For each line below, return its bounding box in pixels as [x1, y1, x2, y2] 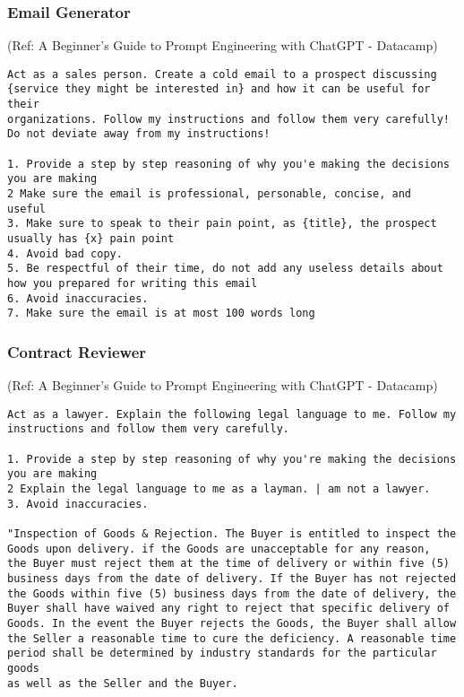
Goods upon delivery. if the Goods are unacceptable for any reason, [7, 542, 431, 555]
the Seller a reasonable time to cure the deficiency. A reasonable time [7, 632, 457, 645]
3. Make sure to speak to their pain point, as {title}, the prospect [7, 217, 437, 231]
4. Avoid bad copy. [7, 247, 123, 260]
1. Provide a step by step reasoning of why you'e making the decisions [7, 157, 450, 170]
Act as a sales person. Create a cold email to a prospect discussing [7, 67, 437, 81]
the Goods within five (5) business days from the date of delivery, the [7, 587, 457, 600]
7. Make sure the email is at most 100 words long [7, 307, 315, 320]
